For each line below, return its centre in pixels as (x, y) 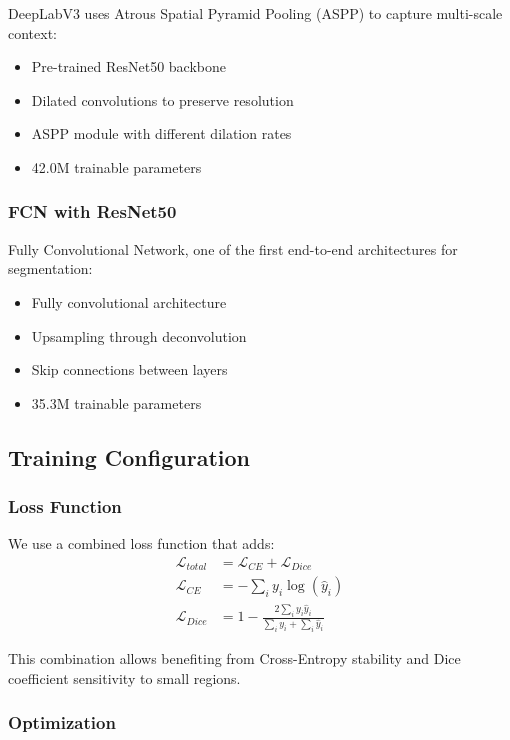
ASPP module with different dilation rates (161, 133)
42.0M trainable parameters (116, 166)
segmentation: (50, 268)
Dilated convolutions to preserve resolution (162, 99)
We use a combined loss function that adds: (141, 543)
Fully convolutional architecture (129, 301)
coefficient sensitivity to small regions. (124, 677)
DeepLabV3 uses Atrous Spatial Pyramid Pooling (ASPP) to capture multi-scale (255, 13)
